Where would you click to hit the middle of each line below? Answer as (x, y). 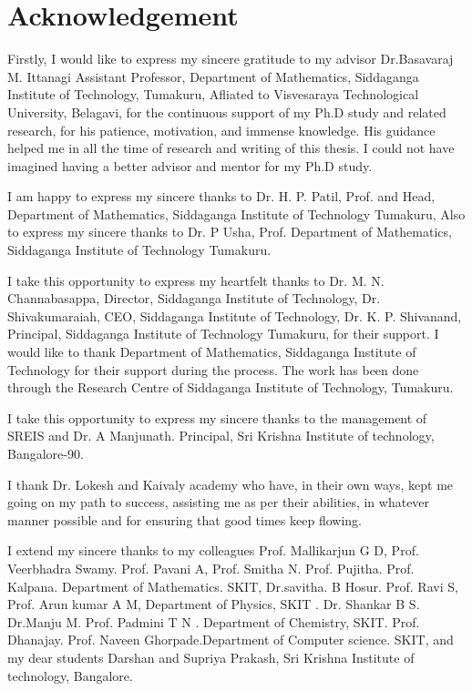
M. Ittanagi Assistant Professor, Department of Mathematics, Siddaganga (213, 76)
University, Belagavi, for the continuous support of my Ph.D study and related (227, 112)
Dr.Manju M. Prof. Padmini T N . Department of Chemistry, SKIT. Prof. (214, 621)
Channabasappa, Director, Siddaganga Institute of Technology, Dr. (194, 298)
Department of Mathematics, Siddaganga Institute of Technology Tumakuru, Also (236, 213)
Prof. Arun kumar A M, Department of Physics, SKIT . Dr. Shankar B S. (214, 604)
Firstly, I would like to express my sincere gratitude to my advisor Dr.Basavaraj (231, 59)
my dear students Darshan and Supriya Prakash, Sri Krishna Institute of (211, 657)
